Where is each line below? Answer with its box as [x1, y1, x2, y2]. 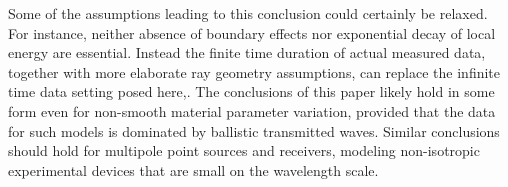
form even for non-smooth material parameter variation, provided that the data [8, 100, 496, 121]
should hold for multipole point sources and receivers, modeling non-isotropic [8, 140, 480, 161]
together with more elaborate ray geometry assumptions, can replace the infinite [8, 61, 500, 82]
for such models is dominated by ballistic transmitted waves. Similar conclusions [8, 120, 500, 141]
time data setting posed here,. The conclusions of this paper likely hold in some [8, 81, 495, 102]
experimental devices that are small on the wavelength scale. [8, 159, 379, 180]
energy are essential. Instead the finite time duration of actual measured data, [8, 42, 486, 63]
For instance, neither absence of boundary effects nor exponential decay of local [8, 22, 496, 43]
